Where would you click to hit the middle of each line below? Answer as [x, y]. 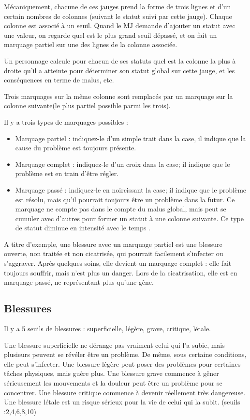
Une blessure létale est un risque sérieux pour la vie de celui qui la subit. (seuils [122, 402]
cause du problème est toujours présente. [76, 148]
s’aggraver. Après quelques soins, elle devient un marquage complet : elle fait [118, 263]
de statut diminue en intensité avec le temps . [83, 228]
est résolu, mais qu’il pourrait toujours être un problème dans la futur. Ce [125, 199]
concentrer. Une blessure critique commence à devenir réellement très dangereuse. [125, 392]
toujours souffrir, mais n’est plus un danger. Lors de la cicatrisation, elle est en [121, 272]
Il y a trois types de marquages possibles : [66, 121]
